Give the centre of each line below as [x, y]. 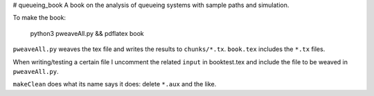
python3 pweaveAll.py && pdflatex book [87, 33]
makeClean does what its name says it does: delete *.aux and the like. [115, 84]
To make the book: [39, 18]
